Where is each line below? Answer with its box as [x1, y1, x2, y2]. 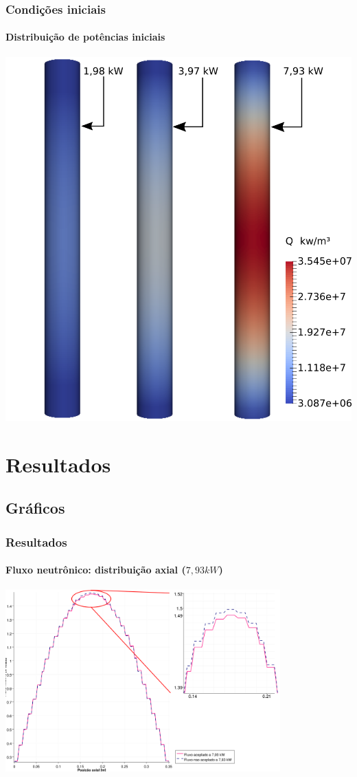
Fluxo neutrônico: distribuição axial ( [5, 562, 186, 577]
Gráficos [5, 497, 65, 518]
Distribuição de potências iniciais [5, 30, 165, 44]
